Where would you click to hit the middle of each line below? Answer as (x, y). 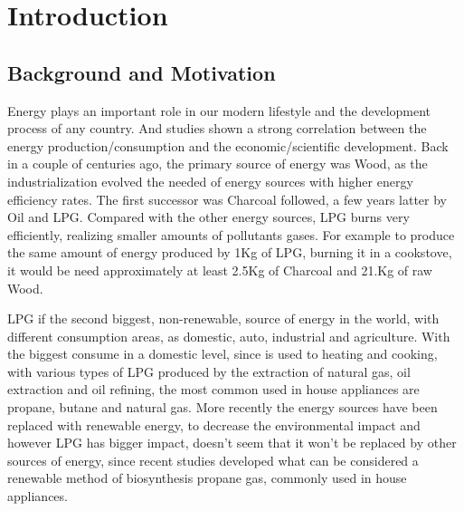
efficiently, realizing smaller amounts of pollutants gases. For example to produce (231, 234)
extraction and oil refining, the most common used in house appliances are (213, 389)
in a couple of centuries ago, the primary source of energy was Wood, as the (218, 164)
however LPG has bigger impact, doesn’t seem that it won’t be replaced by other (232, 443)
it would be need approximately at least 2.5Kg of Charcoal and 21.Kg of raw (220, 270)
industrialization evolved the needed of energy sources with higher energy (210, 181)
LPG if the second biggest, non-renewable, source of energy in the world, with (223, 318)
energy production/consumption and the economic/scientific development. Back (228, 145)
